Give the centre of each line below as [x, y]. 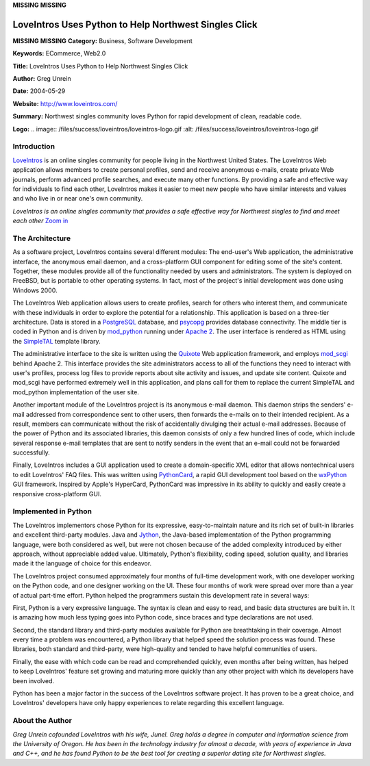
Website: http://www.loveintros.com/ [65, 103]
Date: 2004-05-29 [39, 91]
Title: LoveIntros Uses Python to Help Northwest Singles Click [100, 66]
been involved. [34, 680]
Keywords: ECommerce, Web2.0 [59, 53]
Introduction [34, 146]
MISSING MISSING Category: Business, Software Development [103, 40]
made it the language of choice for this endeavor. [82, 563]
